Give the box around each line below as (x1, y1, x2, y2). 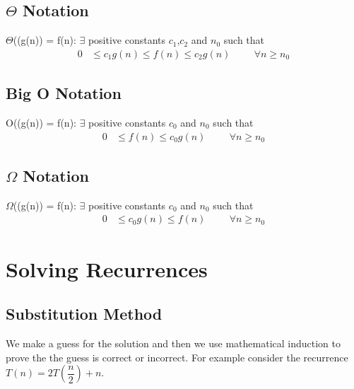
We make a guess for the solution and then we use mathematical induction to (6, 336, 341, 351)
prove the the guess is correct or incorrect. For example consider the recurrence (6, 349, 348, 364)
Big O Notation (6, 82, 122, 104)
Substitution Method (6, 303, 163, 325)
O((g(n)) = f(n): (6, 115, 76, 130)
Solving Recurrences (6, 254, 208, 283)
